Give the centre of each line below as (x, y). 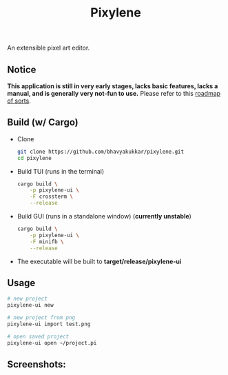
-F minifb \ (47, 242)
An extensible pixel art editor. (49, 48)
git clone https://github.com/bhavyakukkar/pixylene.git (101, 152)
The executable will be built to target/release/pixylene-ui (99, 261)
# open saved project (38, 336)
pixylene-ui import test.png (49, 324)
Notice (22, 69)
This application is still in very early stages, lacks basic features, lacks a (113, 86)
